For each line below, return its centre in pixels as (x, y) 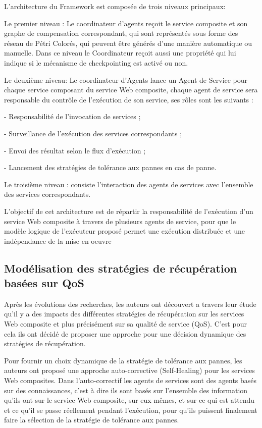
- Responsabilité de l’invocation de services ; (72, 116)
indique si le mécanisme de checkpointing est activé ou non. (96, 62)
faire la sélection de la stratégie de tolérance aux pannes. (92, 420)
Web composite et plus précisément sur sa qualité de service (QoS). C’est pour (125, 324)
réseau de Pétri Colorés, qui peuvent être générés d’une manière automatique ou (128, 43)
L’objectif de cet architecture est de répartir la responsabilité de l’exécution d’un (129, 211)
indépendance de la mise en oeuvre (58, 240)
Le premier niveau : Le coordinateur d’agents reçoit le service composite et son (126, 23)
